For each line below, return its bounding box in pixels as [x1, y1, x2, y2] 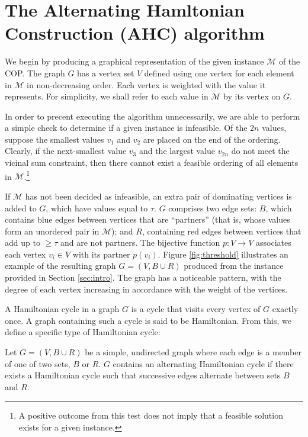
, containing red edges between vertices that [142, 224, 301, 237]
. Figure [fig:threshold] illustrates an [158, 248, 288, 260]
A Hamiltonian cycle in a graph [5, 303, 120, 315]
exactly [272, 303, 299, 315]
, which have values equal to [46, 201, 148, 214]
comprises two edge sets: [168, 201, 257, 214]
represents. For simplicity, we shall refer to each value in [5, 90, 208, 102]
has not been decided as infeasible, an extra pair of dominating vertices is [25, 189, 292, 202]
